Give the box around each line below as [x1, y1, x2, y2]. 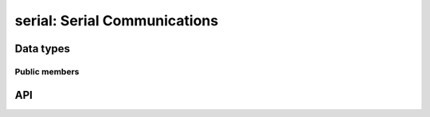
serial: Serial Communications [14, 12, 219, 29]
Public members [14, 66, 80, 77]
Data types [14, 42, 71, 55]
